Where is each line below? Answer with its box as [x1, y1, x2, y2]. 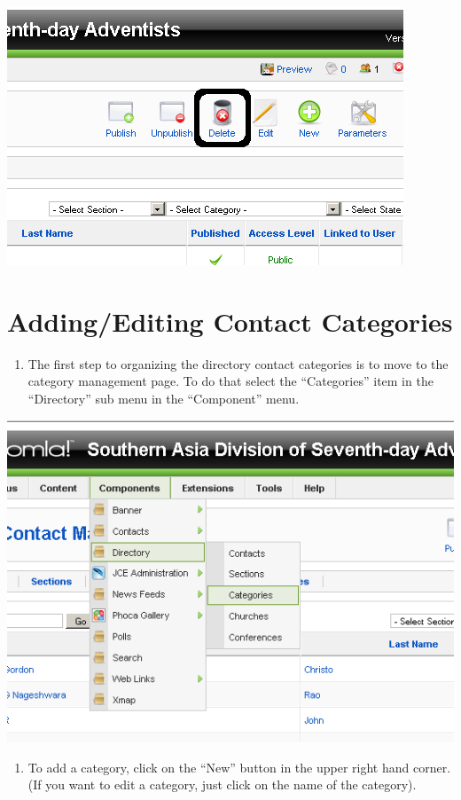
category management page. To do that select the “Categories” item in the [27, 372, 434, 390]
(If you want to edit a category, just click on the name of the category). [27, 775, 417, 794]
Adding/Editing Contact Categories [7, 302, 453, 339]
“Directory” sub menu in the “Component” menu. [27, 388, 300, 407]
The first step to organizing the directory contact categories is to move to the [27, 354, 449, 373]
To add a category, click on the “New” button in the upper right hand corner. [27, 757, 451, 776]
